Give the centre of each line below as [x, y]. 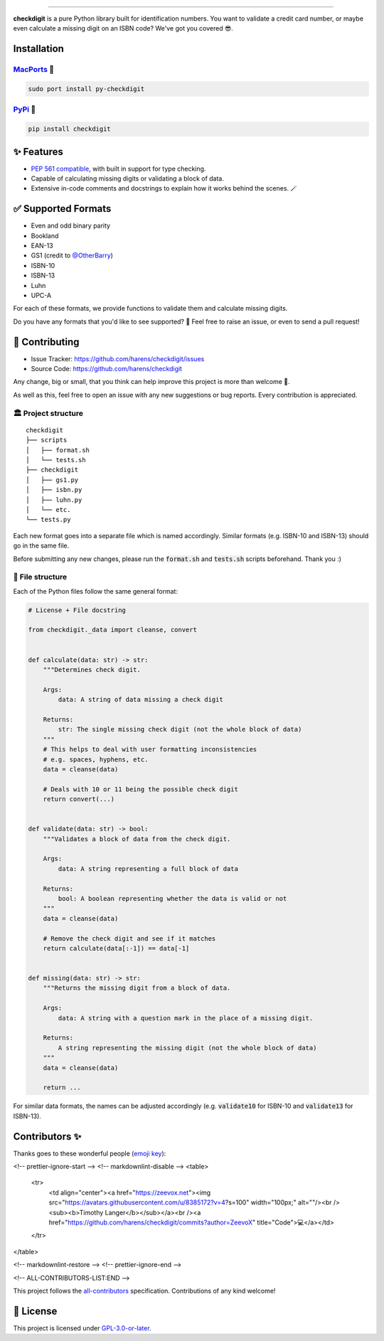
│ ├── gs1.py [52, 480]
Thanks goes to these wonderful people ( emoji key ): [90, 1153]
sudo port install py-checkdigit [86, 89]
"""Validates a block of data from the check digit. [137, 839]
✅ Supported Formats [62, 209]
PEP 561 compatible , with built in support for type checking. [118, 169]
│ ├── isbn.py [54, 490]
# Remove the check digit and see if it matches [129, 938]
